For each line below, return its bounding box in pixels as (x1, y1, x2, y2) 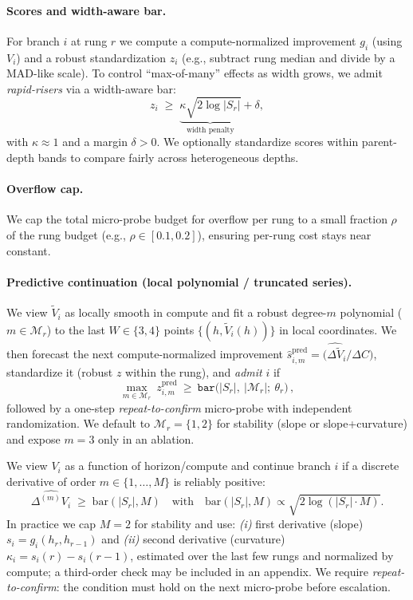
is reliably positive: (173, 473, 265, 489)
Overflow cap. (6, 180, 84, 197)
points (163, 321, 195, 337)
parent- (361, 133, 397, 150)
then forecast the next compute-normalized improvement (6, 345, 284, 362)
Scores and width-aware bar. (6, 2, 167, 18)
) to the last (46, 321, 105, 337)
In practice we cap (6, 515, 96, 531)
